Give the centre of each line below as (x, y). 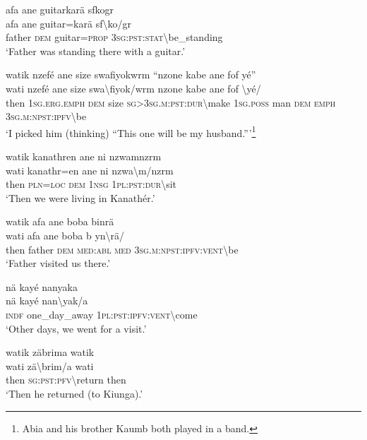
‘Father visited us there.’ (58, 263)
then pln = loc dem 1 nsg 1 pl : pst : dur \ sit (91, 184)
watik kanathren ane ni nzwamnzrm (84, 156)
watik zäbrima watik (50, 352)
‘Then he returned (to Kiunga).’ (74, 393)
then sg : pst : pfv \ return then (66, 380)
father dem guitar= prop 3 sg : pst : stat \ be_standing (114, 37)
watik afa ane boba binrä (60, 221)
